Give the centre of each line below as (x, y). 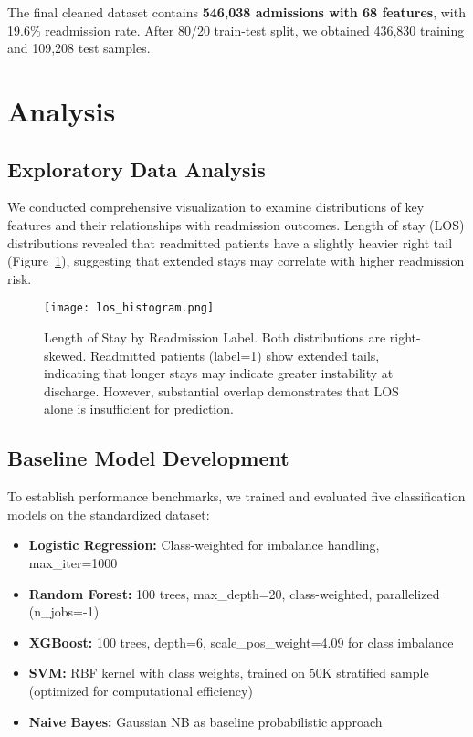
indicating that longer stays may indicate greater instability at (219, 373)
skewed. (65, 355)
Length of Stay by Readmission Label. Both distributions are (215, 337)
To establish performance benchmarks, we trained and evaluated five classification (236, 496)
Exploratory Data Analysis (137, 168)
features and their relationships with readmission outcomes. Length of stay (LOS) (236, 224)
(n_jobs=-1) (64, 611)
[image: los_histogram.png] (129, 308)
